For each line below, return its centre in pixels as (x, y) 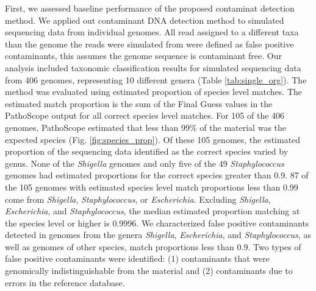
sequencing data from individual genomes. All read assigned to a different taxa (152, 32)
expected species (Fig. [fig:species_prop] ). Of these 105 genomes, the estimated (153, 139)
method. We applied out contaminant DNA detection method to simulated (145, 20)
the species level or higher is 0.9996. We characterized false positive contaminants (157, 223)
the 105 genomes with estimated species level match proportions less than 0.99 (152, 187)
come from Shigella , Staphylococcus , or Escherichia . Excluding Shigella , (138, 199)
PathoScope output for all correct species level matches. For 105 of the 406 (145, 115)
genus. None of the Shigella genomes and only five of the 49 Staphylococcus (145, 163)
